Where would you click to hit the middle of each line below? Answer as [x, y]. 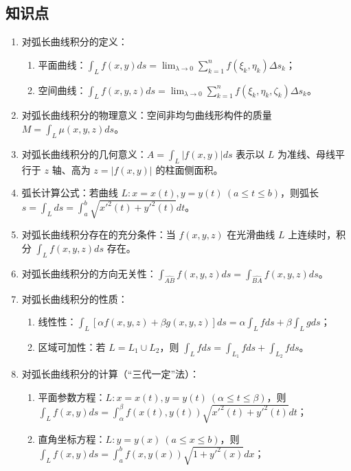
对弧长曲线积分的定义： [75, 42]
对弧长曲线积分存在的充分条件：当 [99, 234]
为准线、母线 [307, 153]
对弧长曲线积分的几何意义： [84, 153]
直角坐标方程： [72, 439]
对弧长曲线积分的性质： [75, 298]
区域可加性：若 [72, 346]
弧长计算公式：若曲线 [70, 193]
